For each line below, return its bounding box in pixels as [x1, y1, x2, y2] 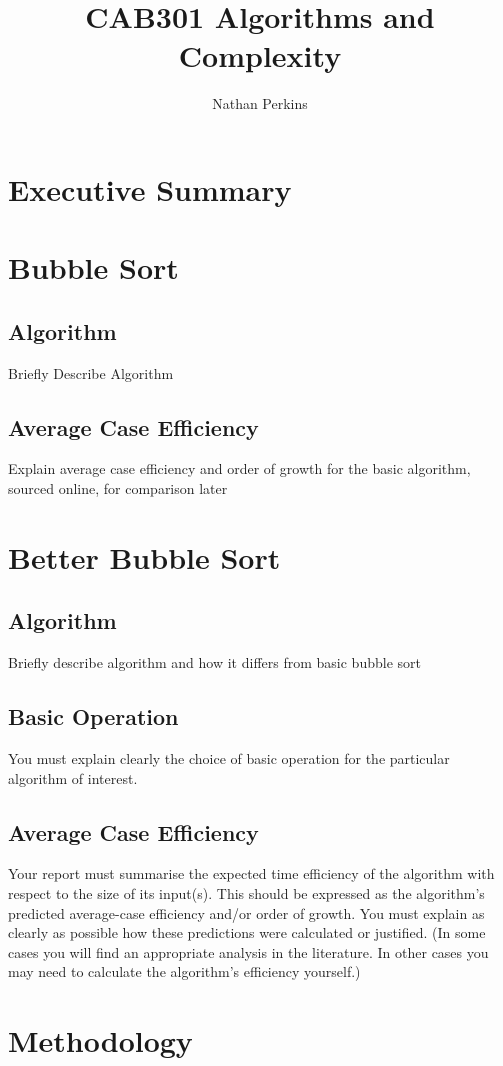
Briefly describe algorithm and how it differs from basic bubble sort [8, 652, 421, 673]
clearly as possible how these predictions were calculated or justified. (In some [8, 922, 486, 943]
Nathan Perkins [212, 93, 308, 114]
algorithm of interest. [8, 767, 138, 788]
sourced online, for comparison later [8, 478, 228, 499]
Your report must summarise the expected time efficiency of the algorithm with [8, 863, 495, 884]
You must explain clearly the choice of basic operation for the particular [8, 748, 450, 769]
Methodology [8, 1020, 193, 1061]
